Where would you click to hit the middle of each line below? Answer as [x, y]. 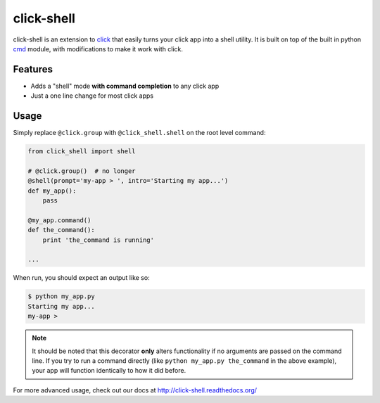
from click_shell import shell [82, 152]
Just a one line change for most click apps [92, 96]
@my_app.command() [59, 220]
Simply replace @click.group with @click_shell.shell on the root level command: [139, 133]
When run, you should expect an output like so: [82, 278]
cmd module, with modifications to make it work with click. [98, 49]
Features [33, 69]
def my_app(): [52, 191]
